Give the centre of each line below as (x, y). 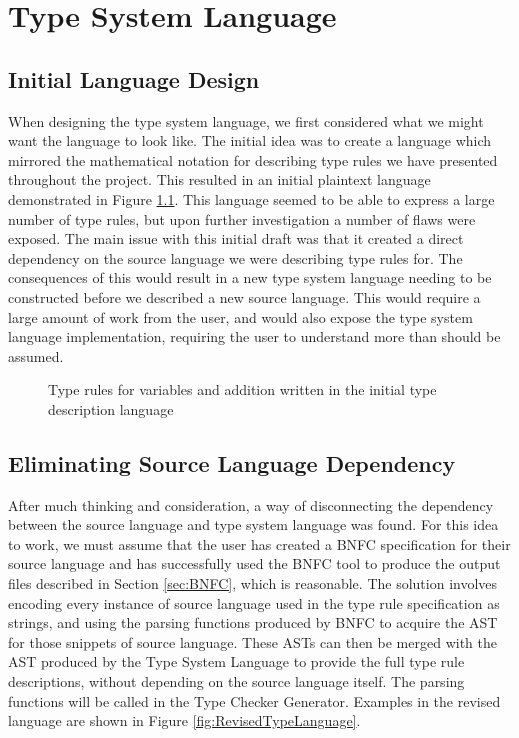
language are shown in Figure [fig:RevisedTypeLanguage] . (184, 720)
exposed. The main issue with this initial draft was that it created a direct (236, 238)
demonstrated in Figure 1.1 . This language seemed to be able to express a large (251, 198)
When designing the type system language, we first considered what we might (246, 120)
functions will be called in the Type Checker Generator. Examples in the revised (254, 700)
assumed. (36, 355)
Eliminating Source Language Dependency (232, 462)
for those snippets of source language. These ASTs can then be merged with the (252, 641)
